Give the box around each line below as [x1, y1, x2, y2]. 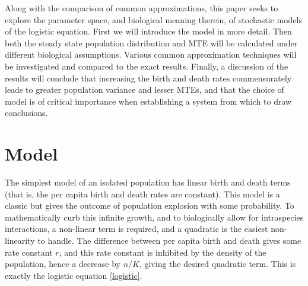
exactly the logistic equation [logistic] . [5, 269, 142, 281]
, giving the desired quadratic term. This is [139, 257, 296, 270]
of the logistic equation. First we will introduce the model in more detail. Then [5, 25, 292, 37]
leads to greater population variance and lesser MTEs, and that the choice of [5, 83, 284, 96]
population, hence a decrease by [5, 257, 120, 270]
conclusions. [5, 106, 48, 119]
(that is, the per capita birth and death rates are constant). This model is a [5, 187, 280, 200]
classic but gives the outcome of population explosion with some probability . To [5, 199, 294, 212]
